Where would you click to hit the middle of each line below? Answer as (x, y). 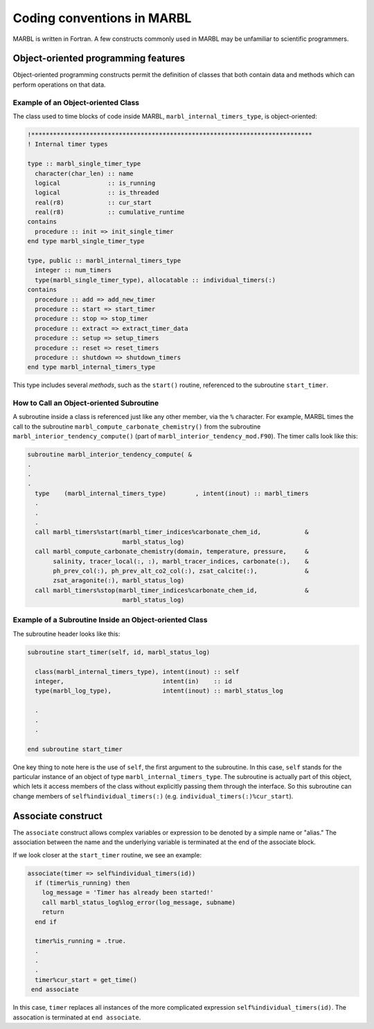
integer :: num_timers (73, 270)
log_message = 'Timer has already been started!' (128, 893)
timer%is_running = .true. (81, 941)
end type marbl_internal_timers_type (91, 367)
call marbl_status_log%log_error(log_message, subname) (139, 902)
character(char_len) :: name (84, 173)
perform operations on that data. (60, 84)
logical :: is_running (95, 183)
